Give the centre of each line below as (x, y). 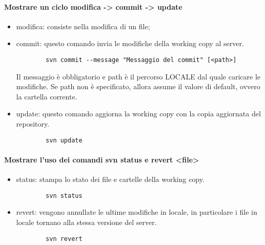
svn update (64, 140)
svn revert (64, 239)
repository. (33, 124)
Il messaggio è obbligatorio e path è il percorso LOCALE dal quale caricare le (138, 76)
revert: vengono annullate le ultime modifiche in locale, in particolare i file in (137, 212)
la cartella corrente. (47, 96)
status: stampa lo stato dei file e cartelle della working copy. (110, 179)
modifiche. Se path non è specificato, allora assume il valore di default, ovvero (138, 86)
